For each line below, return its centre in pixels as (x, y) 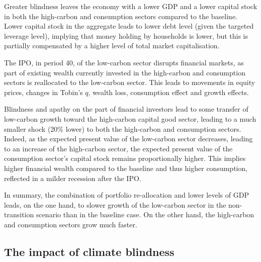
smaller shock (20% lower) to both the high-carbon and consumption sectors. (123, 128)
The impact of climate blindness (89, 251)
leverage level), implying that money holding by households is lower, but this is (126, 35)
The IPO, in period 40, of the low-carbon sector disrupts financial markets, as (124, 62)
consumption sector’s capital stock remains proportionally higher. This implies (125, 158)
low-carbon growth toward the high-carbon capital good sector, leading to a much (130, 118)
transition (19, 214)
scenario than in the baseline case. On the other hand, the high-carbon (145, 214)
